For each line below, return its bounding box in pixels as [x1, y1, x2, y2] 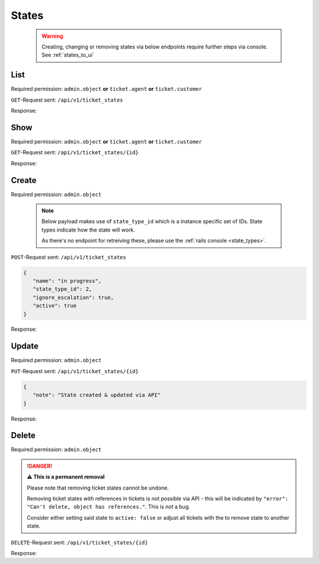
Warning [41, 32, 63, 40]
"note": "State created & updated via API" [32, 392, 161, 399]
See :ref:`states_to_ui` [41, 51, 95, 58]
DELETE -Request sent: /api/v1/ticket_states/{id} [11, 539, 148, 546]
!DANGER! [27, 462, 53, 470]
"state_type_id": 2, [32, 286, 93, 292]
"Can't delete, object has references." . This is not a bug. [27, 503, 190, 510]
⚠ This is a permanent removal [27, 473, 105, 481]
